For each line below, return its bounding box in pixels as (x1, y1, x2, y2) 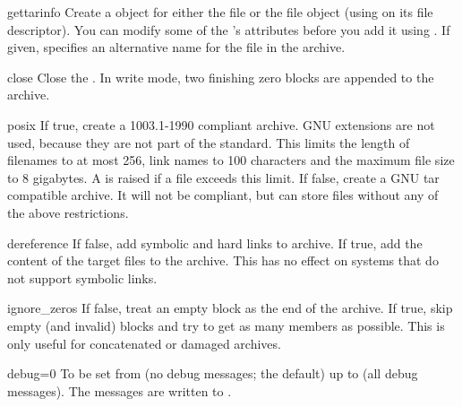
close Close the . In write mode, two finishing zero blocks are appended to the (7, 67, 434, 86)
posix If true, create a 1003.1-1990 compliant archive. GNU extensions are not (7, 115, 435, 134)
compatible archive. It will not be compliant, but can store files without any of (7, 186, 439, 204)
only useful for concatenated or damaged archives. (7, 333, 281, 352)
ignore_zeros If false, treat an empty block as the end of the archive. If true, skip (7, 299, 453, 317)
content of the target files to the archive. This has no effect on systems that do (7, 251, 439, 270)
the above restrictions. (7, 203, 129, 221)
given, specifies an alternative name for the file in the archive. (7, 38, 346, 56)
